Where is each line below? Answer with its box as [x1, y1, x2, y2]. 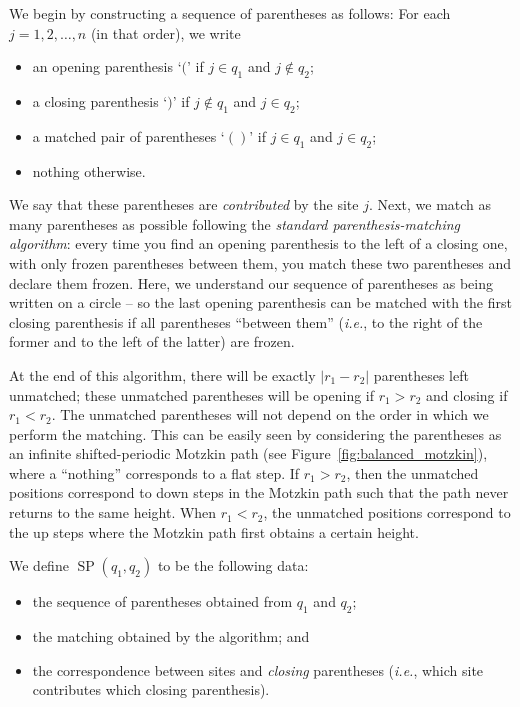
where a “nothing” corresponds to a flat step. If [9, 462, 300, 483]
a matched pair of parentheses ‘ [32, 125, 225, 146]
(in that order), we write [90, 22, 241, 43]
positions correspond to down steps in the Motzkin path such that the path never [9, 482, 509, 503]
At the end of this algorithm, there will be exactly [9, 364, 316, 385]
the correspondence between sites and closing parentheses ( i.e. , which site [32, 659, 484, 680]
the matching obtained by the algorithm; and [32, 626, 310, 647]
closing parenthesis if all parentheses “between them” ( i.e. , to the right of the [9, 311, 483, 332]
